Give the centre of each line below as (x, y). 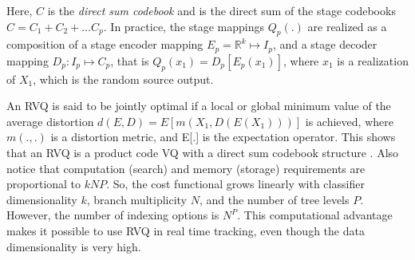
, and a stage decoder (325, 44)
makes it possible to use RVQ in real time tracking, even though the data (186, 230)
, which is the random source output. (123, 79)
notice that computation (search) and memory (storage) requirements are (186, 168)
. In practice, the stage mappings (184, 26)
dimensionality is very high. (74, 246)
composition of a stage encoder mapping (105, 44)
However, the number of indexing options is (113, 215)
